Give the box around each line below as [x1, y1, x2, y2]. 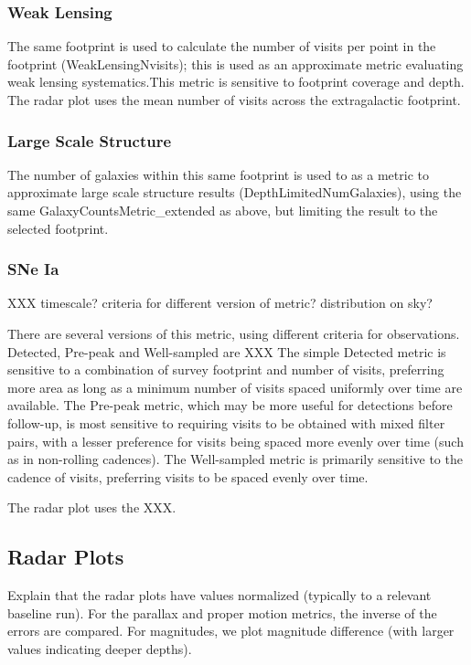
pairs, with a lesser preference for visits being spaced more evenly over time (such [7, 431, 464, 450]
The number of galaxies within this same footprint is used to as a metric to [7, 164, 429, 184]
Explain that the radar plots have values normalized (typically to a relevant [7, 586, 432, 605]
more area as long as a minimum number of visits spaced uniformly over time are [7, 377, 463, 396]
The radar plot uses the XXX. [7, 498, 177, 517]
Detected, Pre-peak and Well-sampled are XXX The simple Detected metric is [7, 342, 446, 361]
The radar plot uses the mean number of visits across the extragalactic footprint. [7, 90, 461, 109]
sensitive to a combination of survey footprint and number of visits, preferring [7, 360, 444, 379]
